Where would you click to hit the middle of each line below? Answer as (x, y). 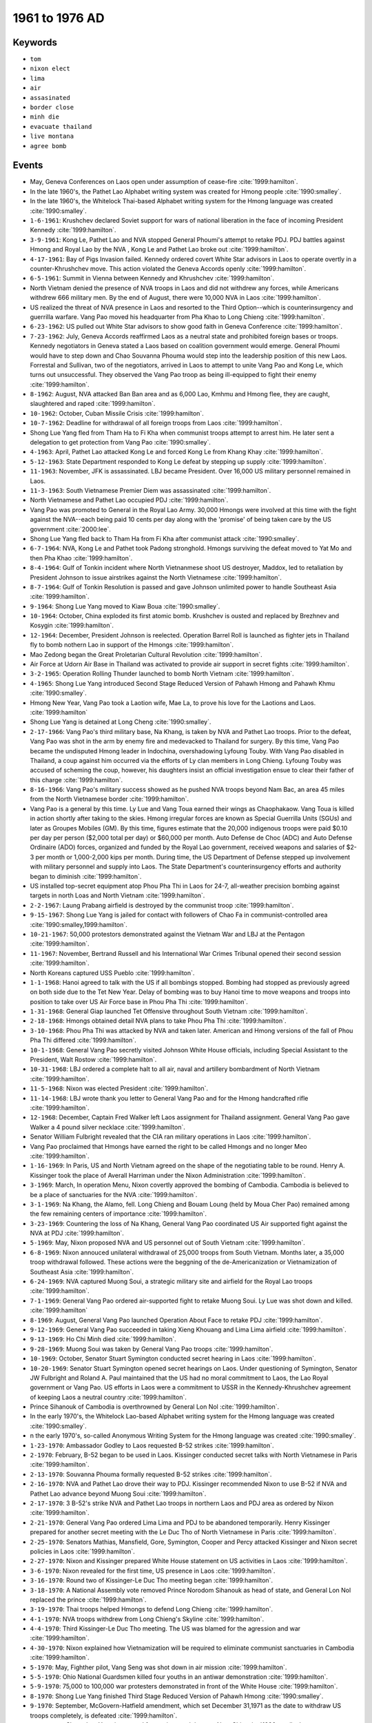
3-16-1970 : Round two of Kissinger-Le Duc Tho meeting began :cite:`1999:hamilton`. (152, 1580)
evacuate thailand (61, 126)
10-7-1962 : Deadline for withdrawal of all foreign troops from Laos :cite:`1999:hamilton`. (156, 423)
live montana (52, 136)
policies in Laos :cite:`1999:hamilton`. (83, 1551)
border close (52, 108)
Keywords (35, 42)
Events (28, 165)
